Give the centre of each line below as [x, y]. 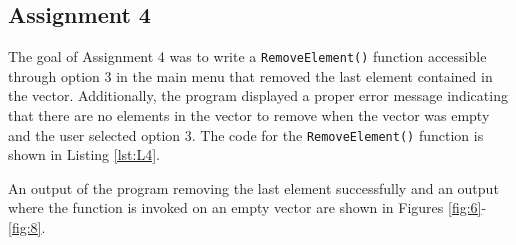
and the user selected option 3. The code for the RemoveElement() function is [246, 134]
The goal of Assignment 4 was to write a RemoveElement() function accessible [247, 56]
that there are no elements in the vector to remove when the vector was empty [249, 115]
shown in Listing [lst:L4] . [84, 154]
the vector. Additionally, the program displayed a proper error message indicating [258, 95]
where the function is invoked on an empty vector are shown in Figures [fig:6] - [247, 207]
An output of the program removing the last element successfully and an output [253, 187]
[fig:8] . [27, 227]
